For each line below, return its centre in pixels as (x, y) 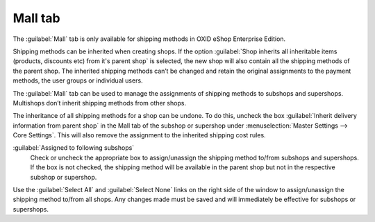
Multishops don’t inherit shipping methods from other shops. (100, 103)
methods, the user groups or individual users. (78, 80)
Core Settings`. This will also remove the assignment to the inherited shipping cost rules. (140, 135)
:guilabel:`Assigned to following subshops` (74, 148)
